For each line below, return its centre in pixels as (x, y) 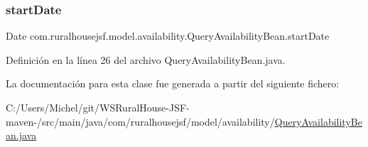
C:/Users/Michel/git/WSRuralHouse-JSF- (98, 107)
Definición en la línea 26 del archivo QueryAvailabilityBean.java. (146, 59)
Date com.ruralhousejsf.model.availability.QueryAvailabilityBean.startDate (168, 36)
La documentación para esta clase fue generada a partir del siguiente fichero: (173, 83)
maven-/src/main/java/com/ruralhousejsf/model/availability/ (140, 121)
